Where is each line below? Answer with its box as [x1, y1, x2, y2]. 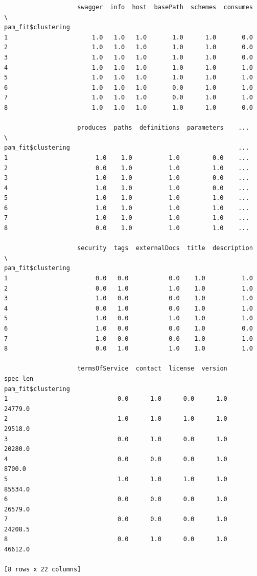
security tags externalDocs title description [77, 244, 253, 252]
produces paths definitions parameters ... [77, 124, 249, 132]
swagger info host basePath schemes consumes [77, 4, 253, 11]
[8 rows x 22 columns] [4, 566, 81, 573]
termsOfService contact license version [77, 365, 227, 373]
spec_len [4, 375, 34, 382]
